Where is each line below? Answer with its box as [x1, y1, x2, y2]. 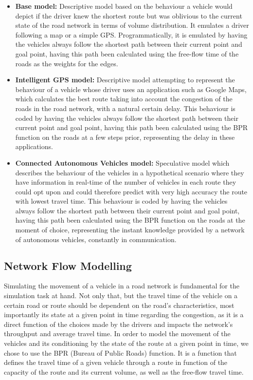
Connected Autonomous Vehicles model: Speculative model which [15, 157, 230, 168]
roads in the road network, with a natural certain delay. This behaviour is [15, 103, 235, 113]
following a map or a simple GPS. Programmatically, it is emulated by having [15, 29, 248, 39]
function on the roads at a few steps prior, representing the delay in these [15, 132, 235, 142]
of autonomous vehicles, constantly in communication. [15, 234, 177, 244]
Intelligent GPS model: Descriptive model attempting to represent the [15, 75, 235, 85]
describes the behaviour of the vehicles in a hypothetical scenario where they [15, 167, 244, 177]
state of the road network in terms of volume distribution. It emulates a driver [15, 20, 249, 30]
